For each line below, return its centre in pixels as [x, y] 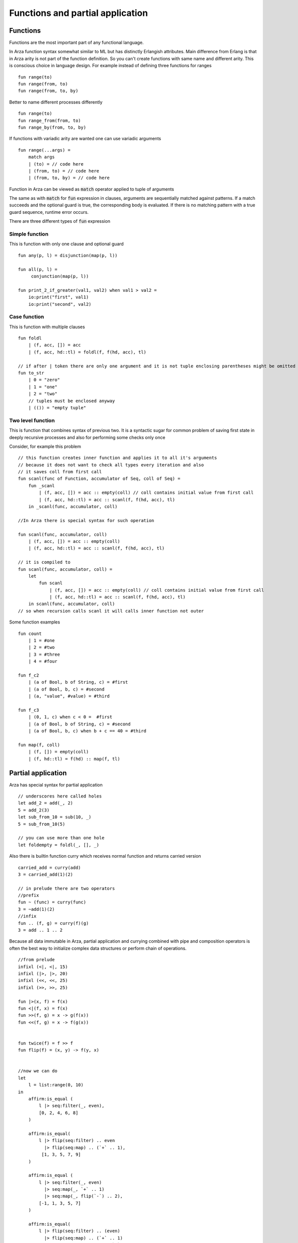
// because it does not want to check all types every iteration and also [111, 465]
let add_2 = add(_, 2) [46, 803]
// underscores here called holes [60, 796]
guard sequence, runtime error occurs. [49, 212]
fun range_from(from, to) [50, 120]
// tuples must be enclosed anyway [72, 401]
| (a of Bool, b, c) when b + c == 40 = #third [87, 731]
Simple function [29, 234]
